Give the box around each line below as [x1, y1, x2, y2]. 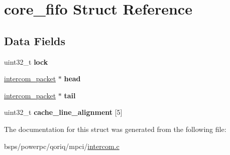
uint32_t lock [4, 56, 48, 67]
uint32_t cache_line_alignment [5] [4, 107, 123, 117]
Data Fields [4, 33, 66, 48]
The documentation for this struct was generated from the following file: [4, 123, 226, 134]
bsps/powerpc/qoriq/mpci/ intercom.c [4, 140, 120, 151]
